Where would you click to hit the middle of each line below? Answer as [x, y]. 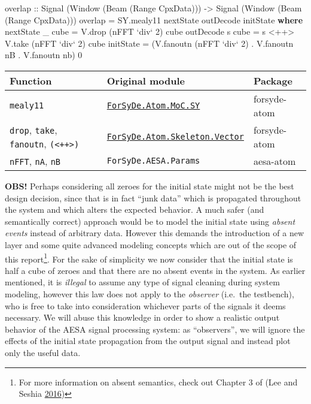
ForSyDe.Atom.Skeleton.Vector [175, 136]
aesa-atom [275, 161]
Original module [146, 80]
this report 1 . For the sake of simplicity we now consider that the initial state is [149, 258]
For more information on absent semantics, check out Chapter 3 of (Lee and [158, 382]
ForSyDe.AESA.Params [153, 161]
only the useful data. [43, 352]
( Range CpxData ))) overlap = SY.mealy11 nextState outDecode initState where [154, 19]
